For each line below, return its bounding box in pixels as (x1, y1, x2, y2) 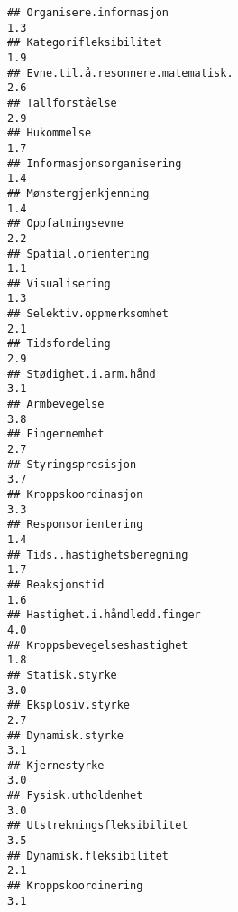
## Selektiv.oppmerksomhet (7, 307, 169, 321)
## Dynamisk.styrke (7, 729, 124, 742)
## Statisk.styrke (7, 668, 117, 682)
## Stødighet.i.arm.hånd (7, 367, 156, 381)
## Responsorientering (7, 518, 143, 531)
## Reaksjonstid (7, 578, 105, 591)
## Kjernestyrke (7, 758, 105, 772)
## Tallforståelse (7, 96, 117, 109)
